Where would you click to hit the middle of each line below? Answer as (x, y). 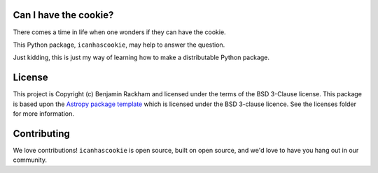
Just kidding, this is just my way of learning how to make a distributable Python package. (141, 58)
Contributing (41, 134)
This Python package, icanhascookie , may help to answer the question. (119, 45)
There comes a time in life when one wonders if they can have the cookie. (120, 32)
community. (30, 160)
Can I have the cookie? (63, 15)
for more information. (44, 113)
